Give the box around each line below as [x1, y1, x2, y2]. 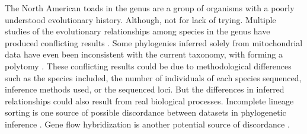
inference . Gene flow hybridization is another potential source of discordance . [5, 117, 290, 130]
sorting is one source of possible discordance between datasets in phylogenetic [5, 106, 286, 119]
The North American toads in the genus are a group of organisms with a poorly [5, 2, 295, 14]
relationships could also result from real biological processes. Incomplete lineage [5, 94, 294, 107]
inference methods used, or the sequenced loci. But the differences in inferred [5, 83, 284, 95]
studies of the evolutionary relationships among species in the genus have [5, 25, 270, 37]
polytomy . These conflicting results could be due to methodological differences [5, 59, 292, 72]
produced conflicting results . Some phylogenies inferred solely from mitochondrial [5, 36, 303, 49]
